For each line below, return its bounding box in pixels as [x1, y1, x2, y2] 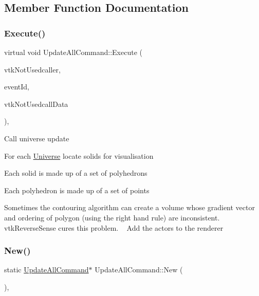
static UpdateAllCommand [4, 264, 89, 275]
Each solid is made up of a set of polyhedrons [4, 168, 147, 178]
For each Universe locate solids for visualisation [4, 150, 154, 161]
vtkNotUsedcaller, [4, 64, 61, 75]
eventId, [4, 81, 29, 92]
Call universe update [4, 133, 69, 143]
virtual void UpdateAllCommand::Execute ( [4, 47, 142, 57]
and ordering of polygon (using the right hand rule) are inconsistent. [4, 212, 220, 223]
